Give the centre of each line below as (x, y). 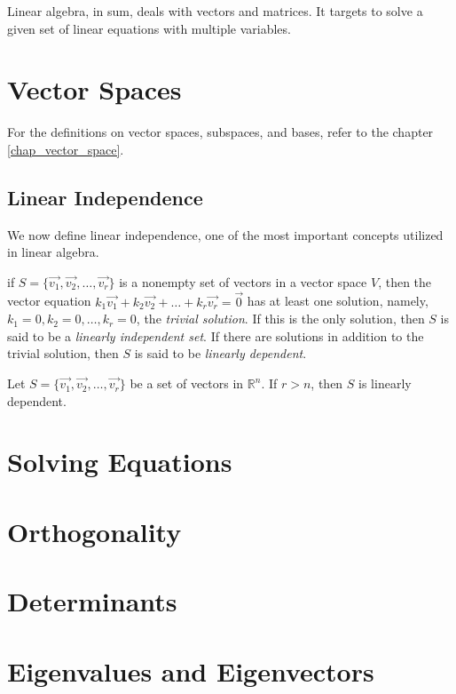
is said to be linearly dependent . (220, 353)
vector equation (49, 301)
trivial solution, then (63, 353)
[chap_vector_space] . (66, 149)
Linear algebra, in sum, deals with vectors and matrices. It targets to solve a (215, 11)
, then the (405, 281)
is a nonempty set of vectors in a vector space (243, 281)
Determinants (92, 601)
